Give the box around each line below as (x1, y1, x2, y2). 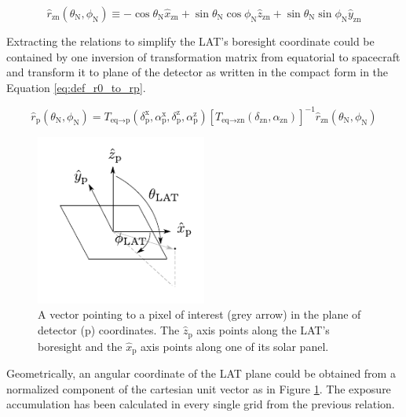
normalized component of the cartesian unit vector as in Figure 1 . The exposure (6, 380, 391, 397)
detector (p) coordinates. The (38, 322, 180, 338)
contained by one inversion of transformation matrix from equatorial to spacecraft (6, 48, 401, 65)
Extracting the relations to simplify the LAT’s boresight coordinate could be (6, 33, 375, 49)
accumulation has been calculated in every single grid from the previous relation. (6, 396, 395, 412)
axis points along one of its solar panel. (141, 338, 329, 354)
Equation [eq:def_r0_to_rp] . (6, 79, 146, 95)
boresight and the (38, 338, 123, 354)
